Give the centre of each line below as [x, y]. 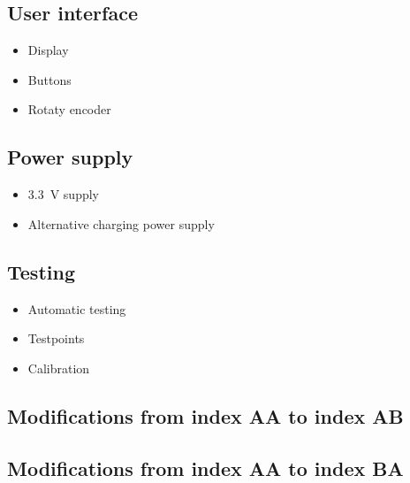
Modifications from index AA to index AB [205, 415]
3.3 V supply [64, 194]
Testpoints [56, 338]
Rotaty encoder [69, 109]
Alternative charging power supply [121, 223]
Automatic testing [77, 308]
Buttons [49, 79]
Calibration [59, 368]
